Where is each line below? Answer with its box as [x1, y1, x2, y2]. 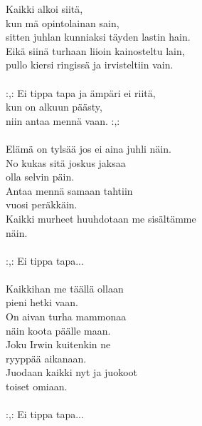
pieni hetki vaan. [6, 295, 78, 310]
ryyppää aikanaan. [6, 350, 87, 365]
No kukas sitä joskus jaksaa [6, 155, 126, 170]
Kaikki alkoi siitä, [6, 1, 83, 16]
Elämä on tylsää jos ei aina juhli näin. [6, 141, 171, 156]
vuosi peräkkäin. [6, 197, 78, 212]
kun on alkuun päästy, [6, 99, 102, 114]
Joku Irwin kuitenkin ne [6, 337, 111, 352]
